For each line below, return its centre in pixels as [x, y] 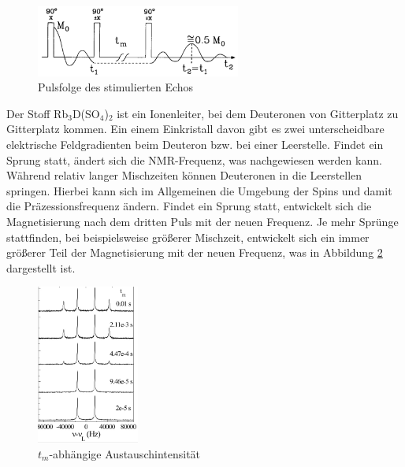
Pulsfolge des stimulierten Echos [116, 87]
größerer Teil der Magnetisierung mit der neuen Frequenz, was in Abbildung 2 [195, 252]
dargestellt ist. [41, 267]
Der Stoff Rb [37, 113]
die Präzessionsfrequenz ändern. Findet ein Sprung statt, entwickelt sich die [189, 206]
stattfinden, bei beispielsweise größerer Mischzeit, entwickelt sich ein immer [188, 237]
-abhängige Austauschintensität [125, 453]
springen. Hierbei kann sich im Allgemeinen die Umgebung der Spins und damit [199, 190]
